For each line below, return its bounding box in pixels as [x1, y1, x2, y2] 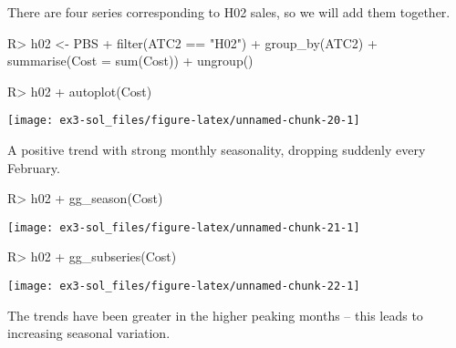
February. [7, 158, 60, 177]
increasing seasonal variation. [7, 323, 171, 343]
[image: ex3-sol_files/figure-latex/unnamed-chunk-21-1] [7, 220, 360, 234]
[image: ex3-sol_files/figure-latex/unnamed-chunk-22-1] [7, 280, 360, 293]
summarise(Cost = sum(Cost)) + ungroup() [7, 51, 254, 70]
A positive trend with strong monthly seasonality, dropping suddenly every [7, 140, 426, 159]
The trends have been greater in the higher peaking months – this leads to [7, 305, 423, 324]
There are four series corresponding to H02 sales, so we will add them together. [7, 3, 451, 21]
